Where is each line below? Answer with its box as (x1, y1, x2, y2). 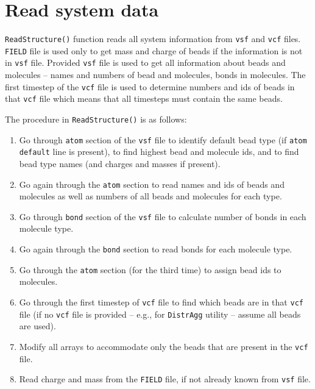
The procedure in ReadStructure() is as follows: (5, 113, 187, 125)
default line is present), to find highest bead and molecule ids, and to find (19, 145, 299, 158)
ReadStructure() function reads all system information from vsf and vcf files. (5, 32, 301, 45)
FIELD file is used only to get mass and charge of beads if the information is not (5, 44, 303, 57)
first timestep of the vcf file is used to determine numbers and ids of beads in (5, 80, 295, 93)
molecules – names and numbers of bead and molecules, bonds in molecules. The (5, 68, 306, 81)
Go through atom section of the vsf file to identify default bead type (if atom (19, 133, 307, 146)
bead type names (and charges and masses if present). (19, 157, 221, 170)
